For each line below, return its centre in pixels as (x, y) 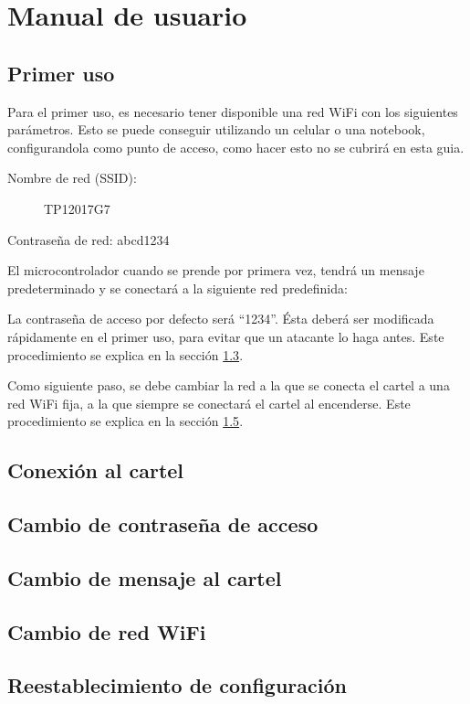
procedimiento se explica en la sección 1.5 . (125, 421)
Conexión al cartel (96, 470)
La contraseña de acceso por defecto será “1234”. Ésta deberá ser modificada (221, 319)
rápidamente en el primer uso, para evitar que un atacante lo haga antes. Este (226, 336)
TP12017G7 (77, 208)
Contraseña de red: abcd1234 (89, 239)
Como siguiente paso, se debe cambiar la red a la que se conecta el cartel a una (229, 385)
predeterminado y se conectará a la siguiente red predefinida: (178, 288)
